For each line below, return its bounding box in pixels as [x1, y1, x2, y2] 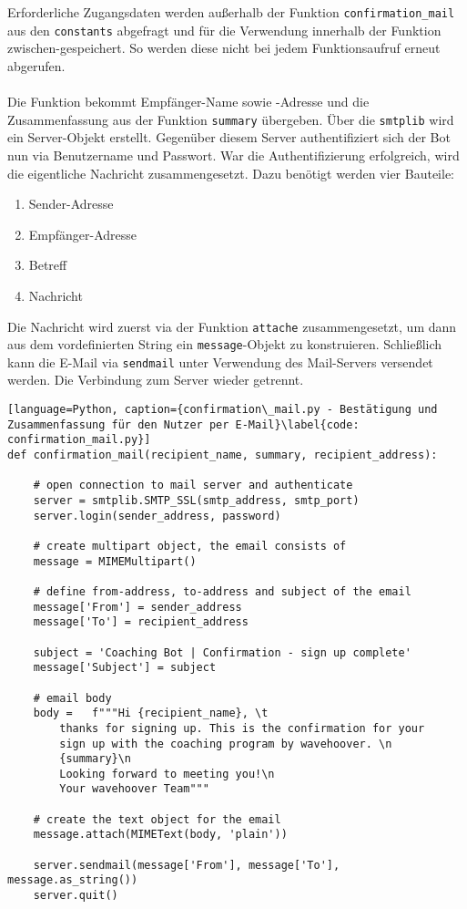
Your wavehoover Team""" [59, 782, 209, 796]
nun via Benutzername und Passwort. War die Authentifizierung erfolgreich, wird [7, 145, 460, 164]
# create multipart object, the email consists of [33, 539, 347, 553]
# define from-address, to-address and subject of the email [33, 584, 411, 598]
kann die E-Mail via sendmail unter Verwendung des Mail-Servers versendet [7, 352, 433, 371]
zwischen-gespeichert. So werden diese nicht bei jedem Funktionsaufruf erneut [7, 38, 441, 57]
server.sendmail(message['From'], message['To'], [33, 858, 340, 872]
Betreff [28, 255, 67, 274]
